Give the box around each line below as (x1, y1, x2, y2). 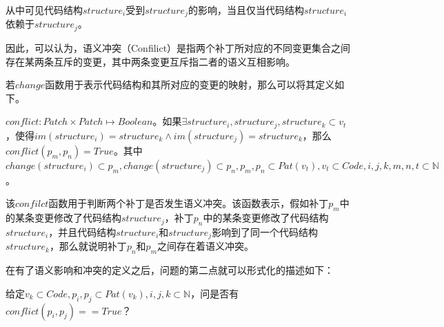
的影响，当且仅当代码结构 (188, 3, 304, 17)
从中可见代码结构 (6, 3, 83, 17)
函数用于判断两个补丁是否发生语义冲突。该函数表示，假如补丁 (48, 196, 329, 210)
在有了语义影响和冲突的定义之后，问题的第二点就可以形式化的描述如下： (6, 263, 334, 277)
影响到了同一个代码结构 (212, 224, 319, 239)
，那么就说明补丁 (49, 239, 127, 253)
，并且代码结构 (48, 224, 117, 239)
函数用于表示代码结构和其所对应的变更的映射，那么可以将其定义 (45, 77, 335, 92)
